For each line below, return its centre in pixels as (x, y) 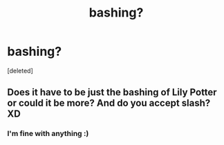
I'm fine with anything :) (48, 134)
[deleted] (20, 70)
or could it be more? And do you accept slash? (109, 103)
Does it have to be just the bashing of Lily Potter (112, 92)
